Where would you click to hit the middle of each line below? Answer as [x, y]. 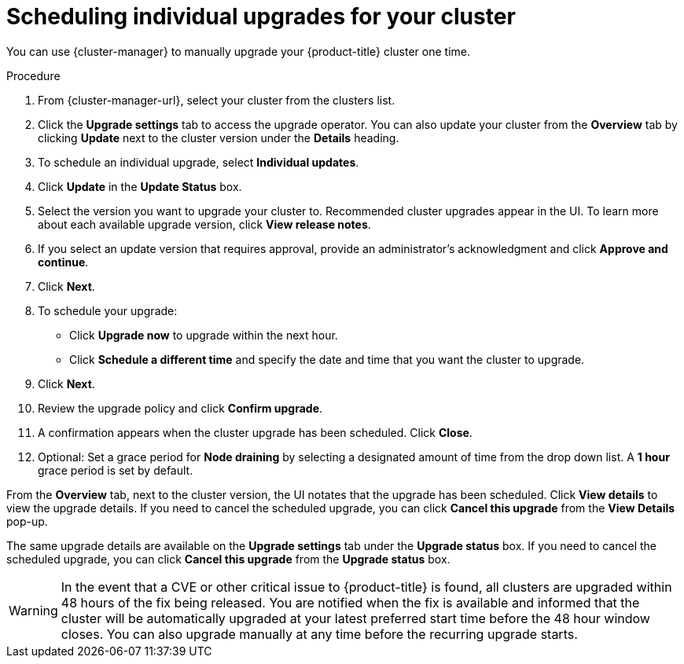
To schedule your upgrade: [108, 310]
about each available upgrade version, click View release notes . [204, 224]
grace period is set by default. [116, 470]
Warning [33, 610]
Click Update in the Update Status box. [140, 186]
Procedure [33, 75]
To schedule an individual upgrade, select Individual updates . [199, 162]
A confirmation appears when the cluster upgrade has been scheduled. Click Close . [255, 432]
